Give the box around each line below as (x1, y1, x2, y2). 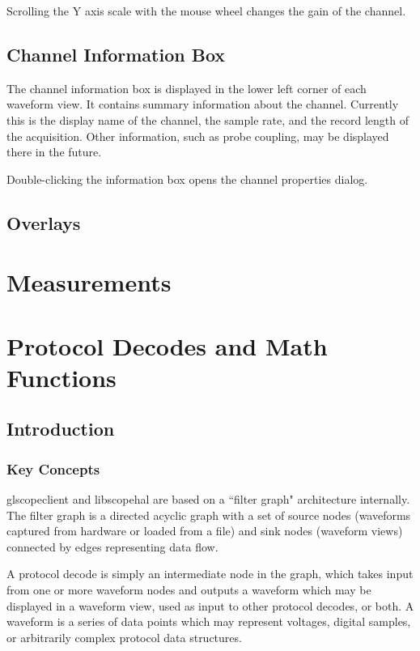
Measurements (6, 266, 172, 299)
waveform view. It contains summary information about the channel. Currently (6, 96, 399, 113)
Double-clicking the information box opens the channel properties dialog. (6, 170, 368, 187)
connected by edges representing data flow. (6, 538, 218, 555)
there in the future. (6, 143, 102, 160)
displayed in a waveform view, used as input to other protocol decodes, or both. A (6, 597, 414, 614)
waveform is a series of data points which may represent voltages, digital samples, (6, 613, 411, 630)
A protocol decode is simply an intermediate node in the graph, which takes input (6, 565, 414, 582)
